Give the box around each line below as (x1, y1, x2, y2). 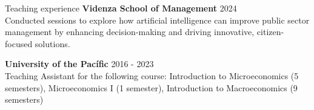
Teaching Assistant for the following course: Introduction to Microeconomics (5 (5, 69, 299, 82)
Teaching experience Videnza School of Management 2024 (5, 2, 237, 14)
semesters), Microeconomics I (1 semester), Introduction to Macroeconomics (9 (5, 81, 298, 94)
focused (5, 37, 33, 50)
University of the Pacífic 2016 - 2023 (5, 57, 154, 70)
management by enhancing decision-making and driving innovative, (5, 25, 255, 38)
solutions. (35, 37, 70, 50)
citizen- (256, 25, 284, 38)
